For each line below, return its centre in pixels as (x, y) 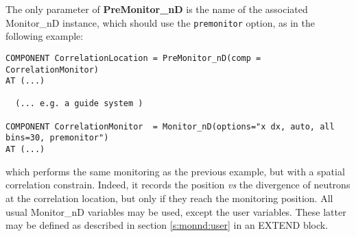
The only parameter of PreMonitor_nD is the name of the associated (157, 9)
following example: (45, 36)
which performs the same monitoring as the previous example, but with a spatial (175, 171)
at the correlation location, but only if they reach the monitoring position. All (169, 198)
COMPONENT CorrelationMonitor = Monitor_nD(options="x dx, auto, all (170, 126)
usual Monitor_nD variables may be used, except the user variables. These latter (176, 211)
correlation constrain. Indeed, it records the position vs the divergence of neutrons (178, 185)
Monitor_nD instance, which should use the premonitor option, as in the (160, 22)
